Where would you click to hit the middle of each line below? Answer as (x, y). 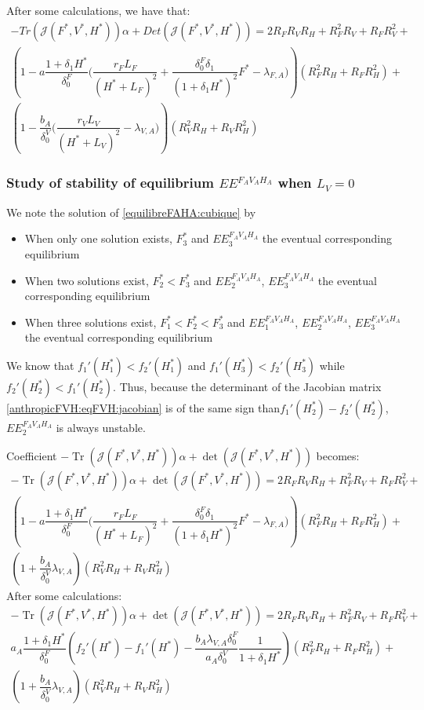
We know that (40, 365)
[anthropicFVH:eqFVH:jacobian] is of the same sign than (143, 407)
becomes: (338, 455)
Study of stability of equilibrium (110, 183)
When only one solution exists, (98, 238)
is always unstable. (101, 427)
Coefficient (32, 455)
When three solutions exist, (91, 322)
